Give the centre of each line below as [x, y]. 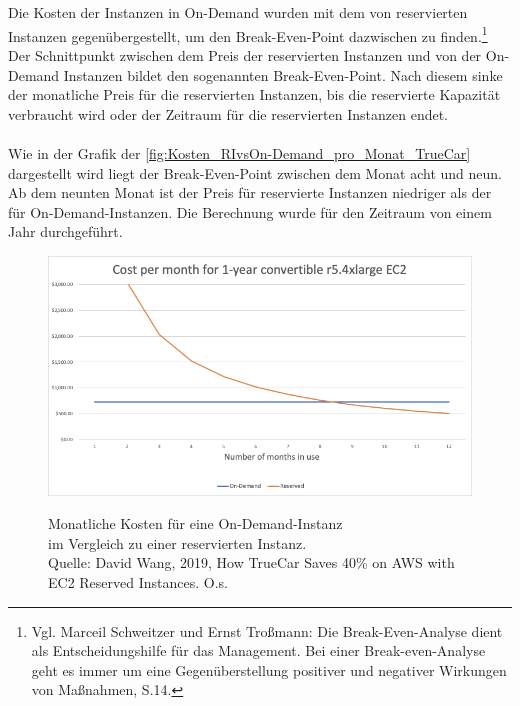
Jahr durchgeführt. [65, 231]
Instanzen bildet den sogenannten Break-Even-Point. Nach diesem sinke [283, 74]
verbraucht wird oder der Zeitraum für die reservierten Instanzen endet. [228, 113]
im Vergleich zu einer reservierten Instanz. [177, 542]
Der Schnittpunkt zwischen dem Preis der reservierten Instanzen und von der [245, 55]
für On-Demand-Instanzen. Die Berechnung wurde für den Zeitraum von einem [250, 211]
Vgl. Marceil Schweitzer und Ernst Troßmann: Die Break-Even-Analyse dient [267, 630]
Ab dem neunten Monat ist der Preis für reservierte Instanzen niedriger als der [250, 192]
